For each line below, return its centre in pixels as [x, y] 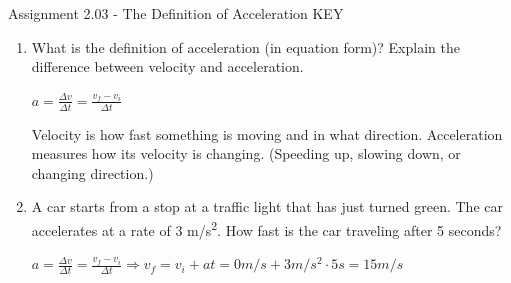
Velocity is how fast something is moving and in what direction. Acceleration [267, 133]
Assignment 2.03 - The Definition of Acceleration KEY [176, 13]
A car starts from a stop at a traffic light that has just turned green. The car [267, 206]
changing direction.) [92, 172]
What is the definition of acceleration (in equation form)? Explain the [245, 46]
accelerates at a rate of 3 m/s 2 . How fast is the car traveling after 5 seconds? [266, 228]
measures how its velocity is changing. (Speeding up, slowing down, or [246, 153]
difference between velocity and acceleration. [167, 66]
